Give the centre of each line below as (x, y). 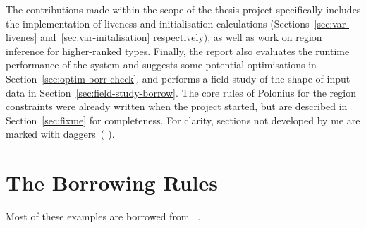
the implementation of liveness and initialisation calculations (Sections (158, 23)
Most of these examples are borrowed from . (103, 216)
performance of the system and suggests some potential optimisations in (161, 65)
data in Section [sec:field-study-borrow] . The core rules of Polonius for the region (181, 92)
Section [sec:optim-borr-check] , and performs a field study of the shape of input (178, 78)
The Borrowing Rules (112, 182)
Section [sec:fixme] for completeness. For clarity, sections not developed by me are (183, 120)
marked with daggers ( (55, 134)
